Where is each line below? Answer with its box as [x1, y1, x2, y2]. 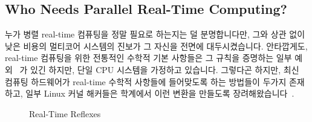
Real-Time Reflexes [29, 107, 101, 120]
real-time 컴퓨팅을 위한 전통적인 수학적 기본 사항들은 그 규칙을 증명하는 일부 [5, 51, 292, 64]
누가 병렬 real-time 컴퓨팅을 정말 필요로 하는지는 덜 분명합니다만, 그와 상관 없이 [5, 28, 305, 40]
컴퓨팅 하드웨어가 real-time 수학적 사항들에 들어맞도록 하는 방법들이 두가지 [5, 75, 287, 88]
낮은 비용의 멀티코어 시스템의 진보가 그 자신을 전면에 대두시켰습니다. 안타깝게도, [5, 39, 308, 52]
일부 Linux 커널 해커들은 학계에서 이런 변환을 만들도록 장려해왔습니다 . [25, 87, 294, 100]
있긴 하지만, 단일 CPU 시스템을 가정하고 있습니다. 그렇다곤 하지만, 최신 [30, 63, 299, 75]
